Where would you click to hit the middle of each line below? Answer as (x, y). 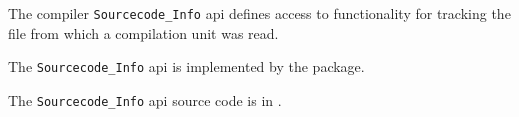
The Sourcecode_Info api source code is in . (145, 99)
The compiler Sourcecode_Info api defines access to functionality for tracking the (259, 13)
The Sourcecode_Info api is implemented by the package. (186, 66)
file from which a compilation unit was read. (143, 32)
